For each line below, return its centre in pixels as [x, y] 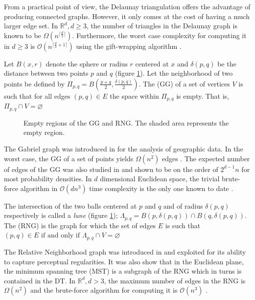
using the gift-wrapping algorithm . [129, 46]
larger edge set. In [31, 26]
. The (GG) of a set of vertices [184, 83]
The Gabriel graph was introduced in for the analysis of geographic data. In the [124, 149]
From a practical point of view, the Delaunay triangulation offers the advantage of [127, 6]
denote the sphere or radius [87, 63]
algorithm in [39, 188]
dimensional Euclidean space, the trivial [160, 179]
